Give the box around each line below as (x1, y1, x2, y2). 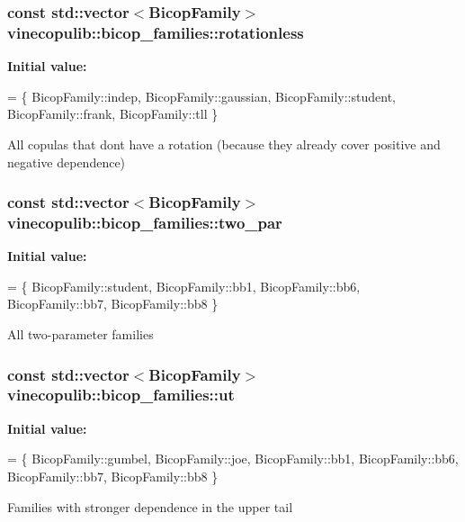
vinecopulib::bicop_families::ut (7, 383, 235, 406)
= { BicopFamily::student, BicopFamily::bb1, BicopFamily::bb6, (7, 276, 361, 295)
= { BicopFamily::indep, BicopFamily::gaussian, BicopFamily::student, (7, 86, 396, 105)
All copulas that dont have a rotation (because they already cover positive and (7, 134, 441, 153)
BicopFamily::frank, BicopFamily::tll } (7, 104, 219, 123)
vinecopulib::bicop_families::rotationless (7, 21, 304, 43)
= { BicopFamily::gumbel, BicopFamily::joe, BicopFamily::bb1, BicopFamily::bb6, (7, 449, 459, 468)
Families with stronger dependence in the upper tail (7, 497, 293, 516)
